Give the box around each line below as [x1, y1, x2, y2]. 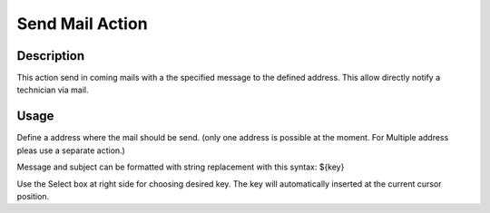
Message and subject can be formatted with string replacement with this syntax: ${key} [16, 161, 345, 172]
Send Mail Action [16, 14, 149, 34]
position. [16, 190, 50, 201]
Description [16, 48, 85, 63]
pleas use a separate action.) [16, 145, 126, 156]
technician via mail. [16, 84, 89, 95]
